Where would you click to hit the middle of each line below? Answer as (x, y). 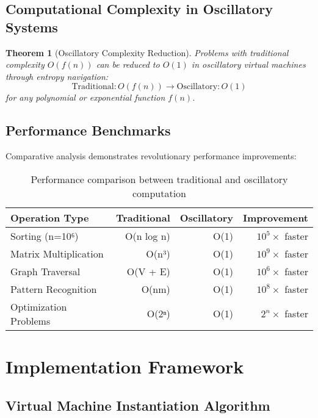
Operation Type (50, 217)
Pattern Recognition (54, 289)
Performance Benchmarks (88, 130)
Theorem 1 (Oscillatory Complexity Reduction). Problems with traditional (147, 52)
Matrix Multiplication (57, 253)
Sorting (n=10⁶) (45, 236)
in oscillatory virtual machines (248, 64)
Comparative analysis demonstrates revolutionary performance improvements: (151, 156)
